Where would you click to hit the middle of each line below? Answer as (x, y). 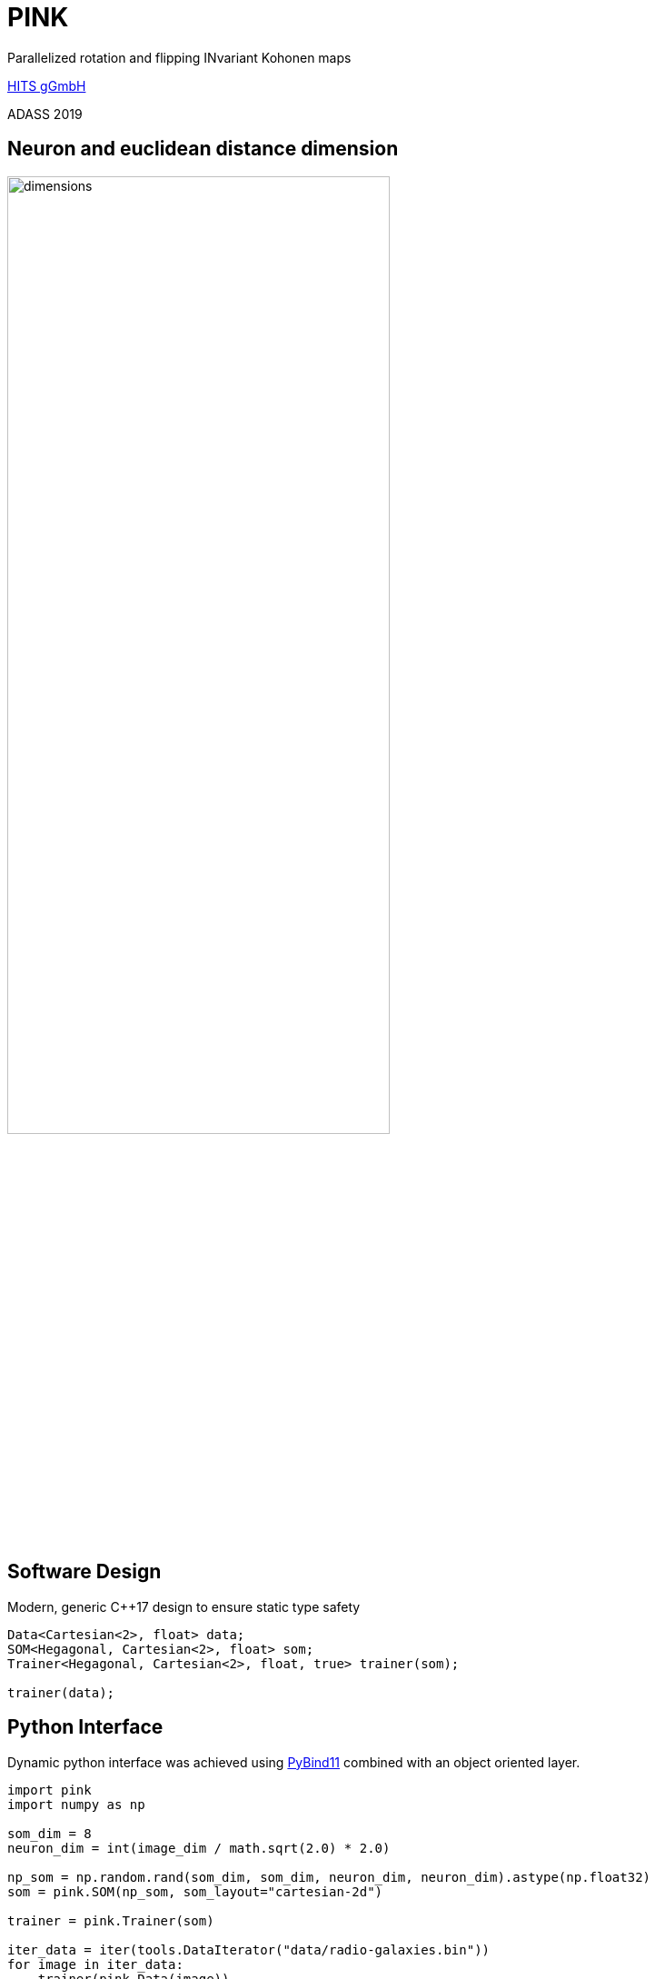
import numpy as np (76, 1804)
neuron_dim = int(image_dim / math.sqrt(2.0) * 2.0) (199, 1848)
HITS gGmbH (47, 85)
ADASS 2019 (45, 114)
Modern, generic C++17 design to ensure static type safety (184, 1606)
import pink (50, 1790)
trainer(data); (61, 1692)
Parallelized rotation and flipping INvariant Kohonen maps (179, 57)
